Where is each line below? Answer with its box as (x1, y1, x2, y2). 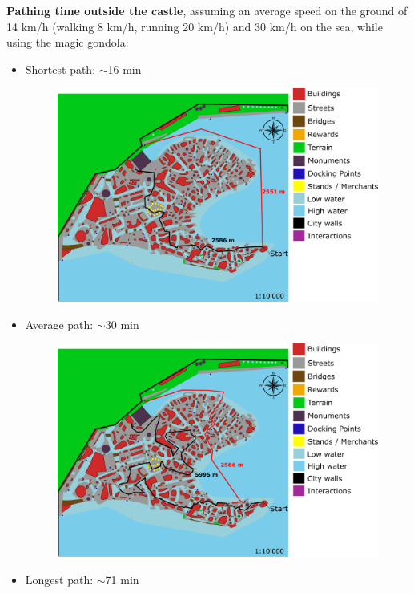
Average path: (25, 315, 94, 332)
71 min (105, 571, 139, 587)
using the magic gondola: (6, 34, 129, 51)
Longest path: (25, 571, 94, 587)
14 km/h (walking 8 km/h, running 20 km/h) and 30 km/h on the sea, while (6, 18, 383, 35)
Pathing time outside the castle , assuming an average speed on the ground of (6, 2, 408, 18)
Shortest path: (25, 60, 96, 77)
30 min (105, 315, 139, 332)
